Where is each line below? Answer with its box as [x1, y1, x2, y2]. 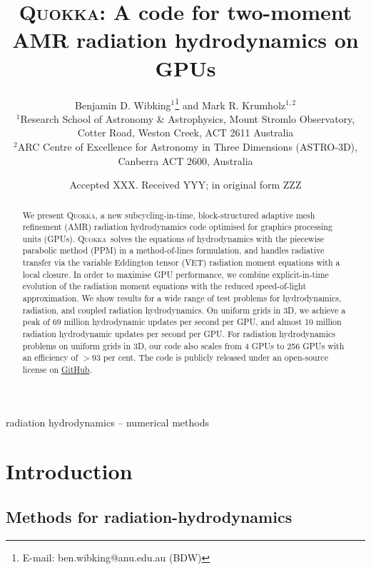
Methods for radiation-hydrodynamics [6, 506, 293, 528]
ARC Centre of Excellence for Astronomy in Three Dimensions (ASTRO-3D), [17, 139, 357, 154]
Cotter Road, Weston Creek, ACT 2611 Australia [77, 125, 294, 140]
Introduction [6, 456, 133, 486]
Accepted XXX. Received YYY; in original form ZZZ [69, 177, 302, 192]
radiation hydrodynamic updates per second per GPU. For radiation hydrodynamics [22, 328, 336, 340]
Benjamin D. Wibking [75, 97, 171, 112]
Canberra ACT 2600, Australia [118, 153, 253, 168]
